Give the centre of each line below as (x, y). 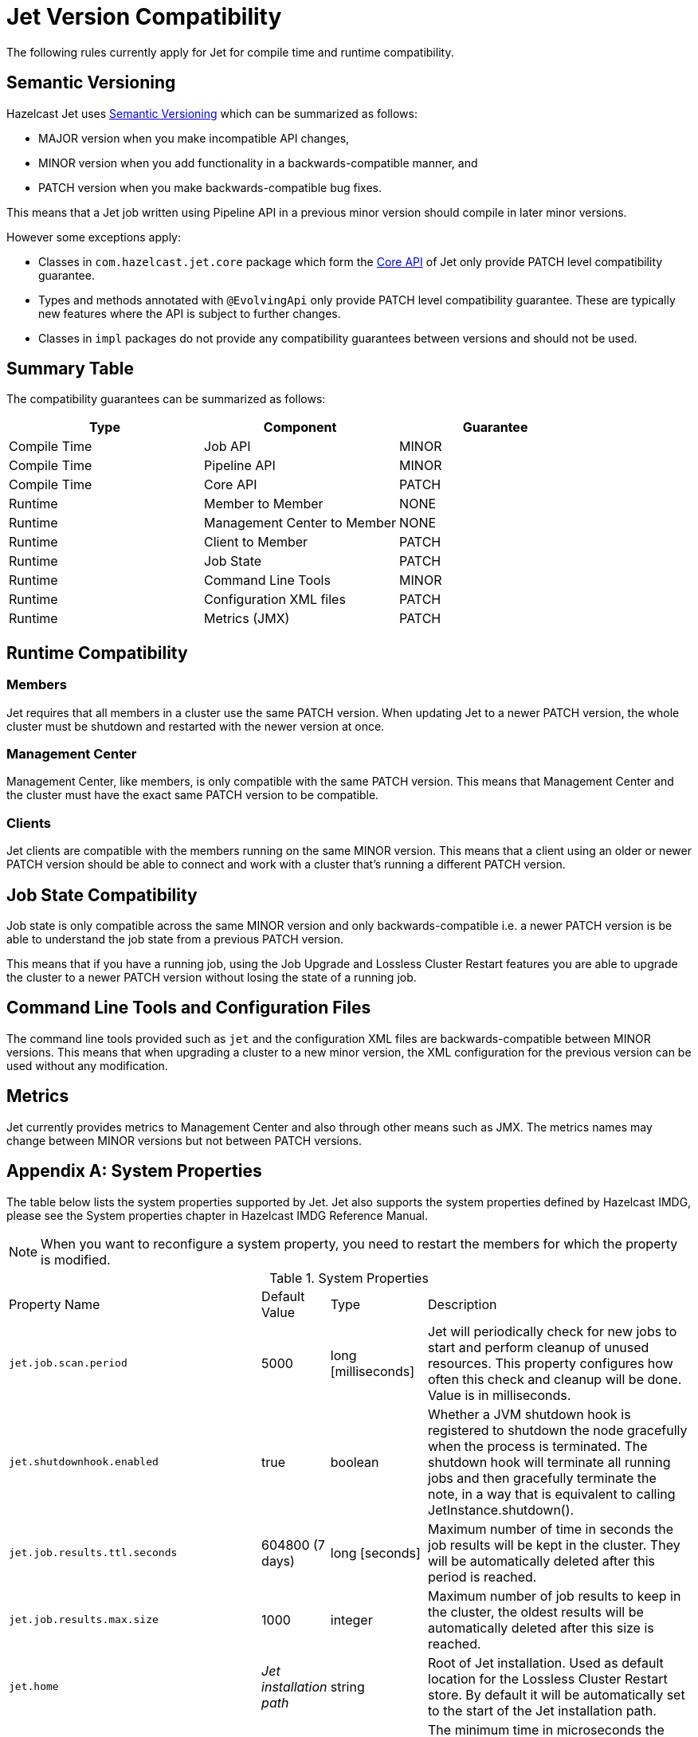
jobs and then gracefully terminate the (542, 1478)
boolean (355, 1462)
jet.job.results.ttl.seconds (93, 1553)
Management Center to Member (300, 523)
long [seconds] (375, 1553)
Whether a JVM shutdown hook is (529, 1414)
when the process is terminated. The (538, 1446)
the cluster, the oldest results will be (536, 1612)
